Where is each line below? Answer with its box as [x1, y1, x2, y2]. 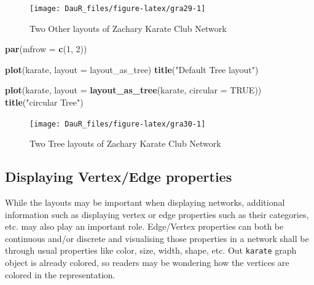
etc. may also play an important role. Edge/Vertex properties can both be [5, 220, 284, 233]
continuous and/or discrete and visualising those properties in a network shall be [5, 232, 309, 244]
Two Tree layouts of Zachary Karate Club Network [29, 137, 221, 150]
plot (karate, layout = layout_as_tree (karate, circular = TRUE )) [5, 84, 262, 96]
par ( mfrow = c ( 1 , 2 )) [5, 42, 87, 55]
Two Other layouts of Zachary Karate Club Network [29, 21, 227, 34]
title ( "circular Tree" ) [5, 96, 84, 109]
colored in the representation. [5, 268, 116, 281]
